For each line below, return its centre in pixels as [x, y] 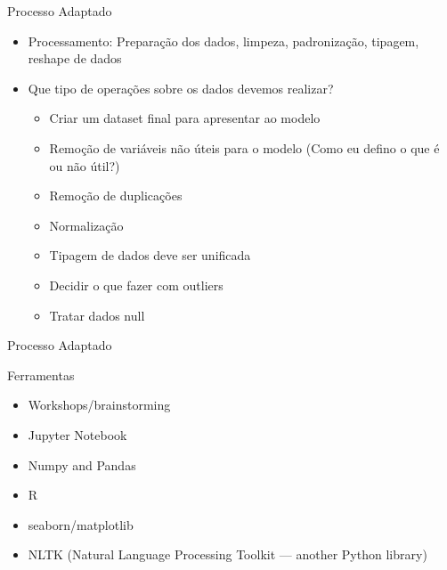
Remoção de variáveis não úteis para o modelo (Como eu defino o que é [244, 147]
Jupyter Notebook [77, 434]
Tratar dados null [97, 315]
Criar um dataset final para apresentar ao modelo [185, 118]
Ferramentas [41, 375]
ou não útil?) [85, 165]
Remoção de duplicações [116, 195]
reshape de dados [75, 58]
